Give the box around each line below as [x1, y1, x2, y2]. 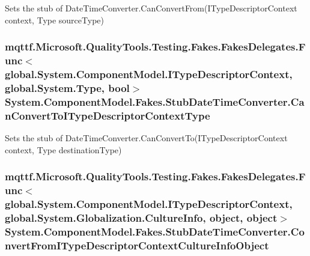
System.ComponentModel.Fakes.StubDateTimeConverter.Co [5, 224, 305, 239]
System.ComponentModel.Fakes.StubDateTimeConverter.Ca [5, 94, 305, 109]
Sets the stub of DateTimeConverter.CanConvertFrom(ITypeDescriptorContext [5, 2, 297, 14]
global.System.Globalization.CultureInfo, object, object [5, 210, 278, 225]
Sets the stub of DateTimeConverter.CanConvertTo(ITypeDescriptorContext [5, 132, 288, 144]
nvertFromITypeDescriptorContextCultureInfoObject [5, 237, 269, 252]
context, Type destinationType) [5, 143, 122, 156]
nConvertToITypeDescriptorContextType [5, 108, 210, 123]
